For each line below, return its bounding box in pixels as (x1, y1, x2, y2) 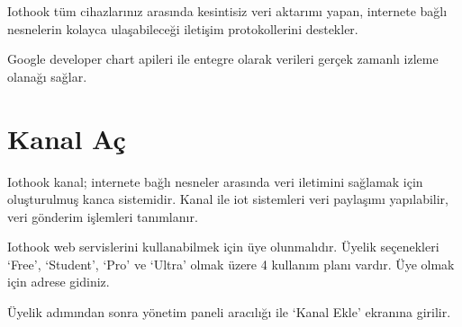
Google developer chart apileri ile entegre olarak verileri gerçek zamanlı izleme (7, 49, 439, 68)
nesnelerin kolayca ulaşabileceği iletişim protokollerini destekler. (7, 19, 358, 38)
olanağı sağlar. (7, 66, 87, 85)
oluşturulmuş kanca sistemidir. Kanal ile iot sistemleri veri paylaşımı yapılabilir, (7, 190, 448, 208)
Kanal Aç (7, 119, 126, 156)
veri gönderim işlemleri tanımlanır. (7, 207, 198, 225)
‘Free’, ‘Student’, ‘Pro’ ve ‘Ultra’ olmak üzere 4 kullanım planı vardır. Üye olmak (7, 254, 455, 273)
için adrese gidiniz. (7, 272, 110, 291)
